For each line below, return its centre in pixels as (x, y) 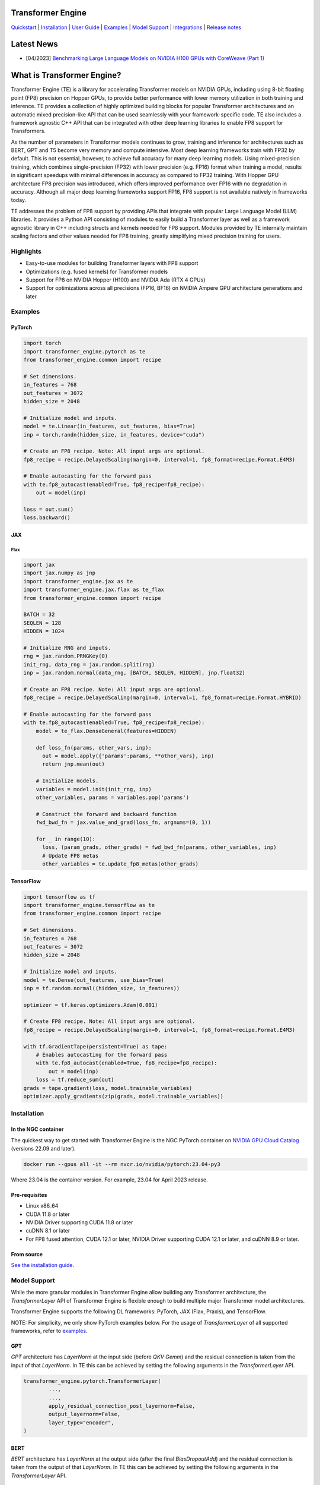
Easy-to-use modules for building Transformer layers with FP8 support (112, 263)
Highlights (26, 251)
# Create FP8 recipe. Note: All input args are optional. (109, 1021)
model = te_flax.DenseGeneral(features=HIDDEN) (106, 731)
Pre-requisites (29, 1195)
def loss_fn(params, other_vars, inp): (94, 748)
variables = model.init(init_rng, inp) (94, 789)
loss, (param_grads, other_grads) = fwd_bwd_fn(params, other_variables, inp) (159, 847)
